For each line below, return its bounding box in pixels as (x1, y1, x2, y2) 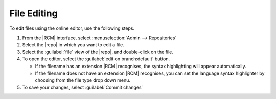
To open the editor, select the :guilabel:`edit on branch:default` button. (22, 56, 170, 62)
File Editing (9, 8, 58, 19)
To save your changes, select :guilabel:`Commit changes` (22, 84, 143, 90)
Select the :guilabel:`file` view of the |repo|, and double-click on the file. (22, 49, 174, 55)
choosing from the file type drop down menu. (35, 77, 130, 83)
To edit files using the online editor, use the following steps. (9, 25, 135, 31)
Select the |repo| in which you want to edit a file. (22, 42, 125, 48)
